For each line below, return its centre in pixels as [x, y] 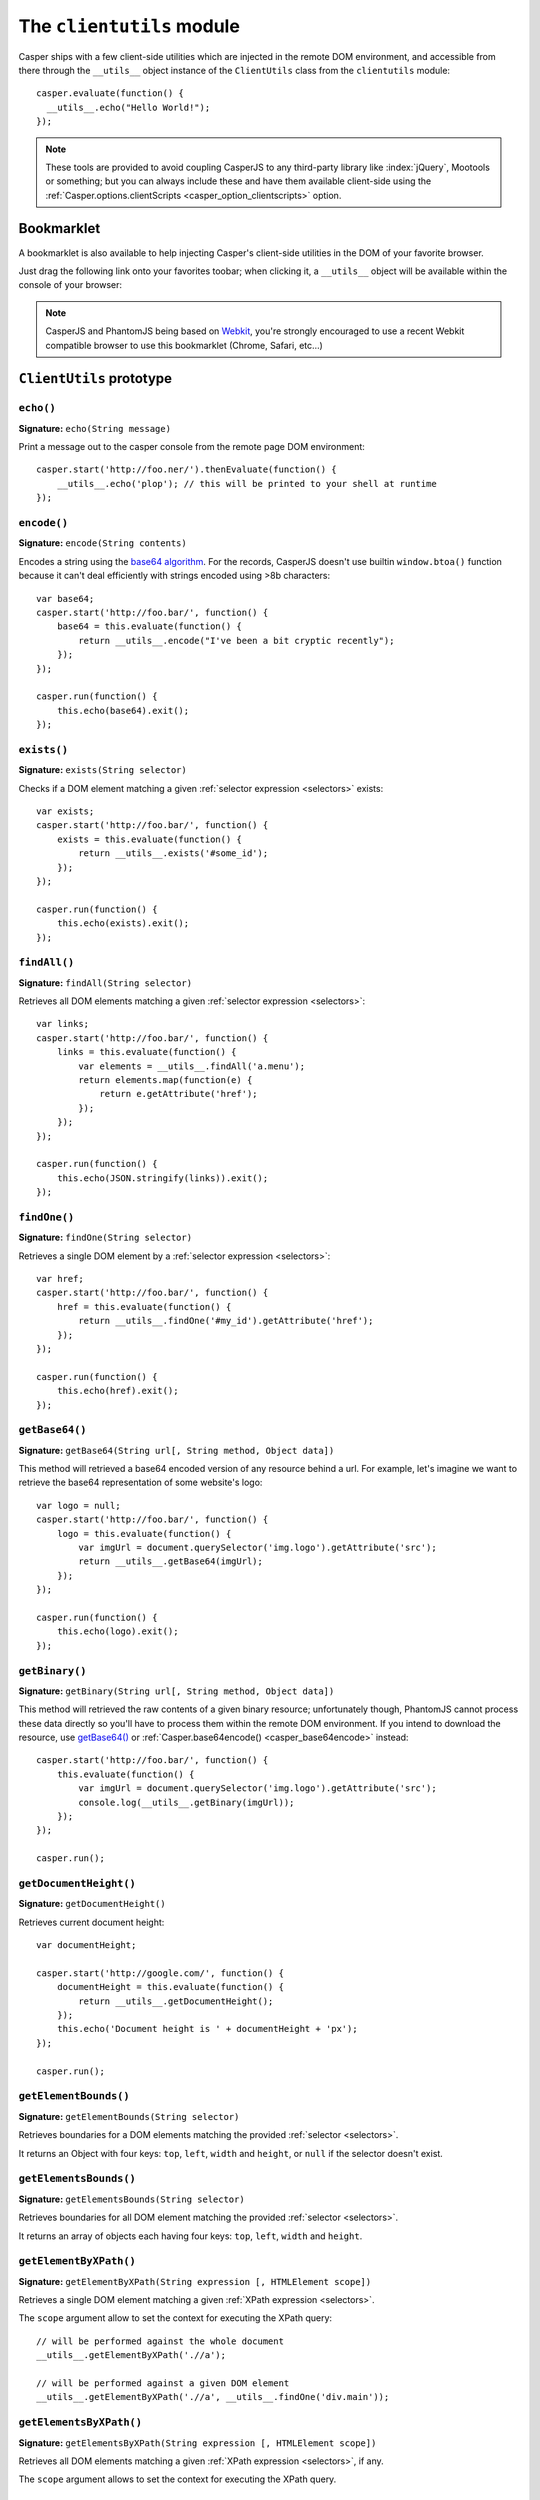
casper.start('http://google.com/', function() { [160, 1973]
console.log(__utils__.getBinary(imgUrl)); [186, 1802]
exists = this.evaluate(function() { [149, 839]
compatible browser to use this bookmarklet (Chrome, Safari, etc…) [184, 345]
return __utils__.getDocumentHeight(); [176, 2001]
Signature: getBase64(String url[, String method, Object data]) [176, 1450]
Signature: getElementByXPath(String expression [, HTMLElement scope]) [195, 2281]
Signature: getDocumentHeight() [92, 1904]
